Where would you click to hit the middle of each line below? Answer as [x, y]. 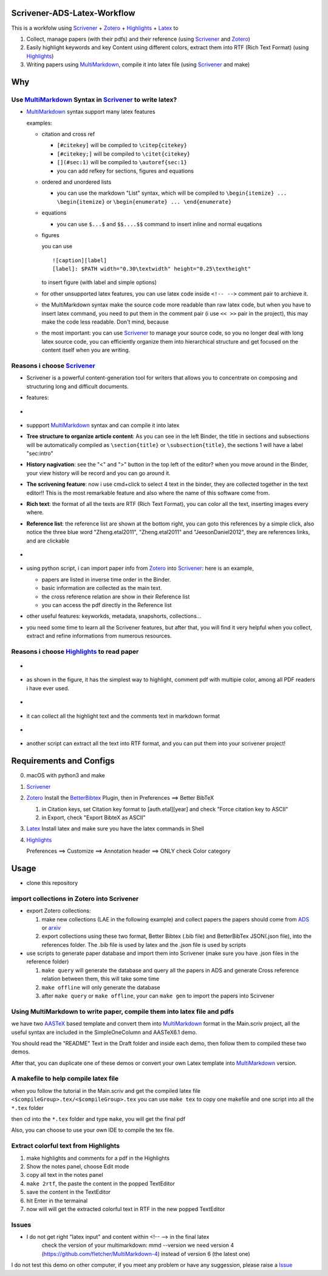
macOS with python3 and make [66, 775]
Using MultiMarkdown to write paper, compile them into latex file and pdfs [123, 1011]
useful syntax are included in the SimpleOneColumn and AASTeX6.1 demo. [104, 1032]
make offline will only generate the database [101, 987]
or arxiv [51, 928]
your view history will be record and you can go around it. [98, 473]
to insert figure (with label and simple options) [99, 282]
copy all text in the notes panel [65, 1175]
